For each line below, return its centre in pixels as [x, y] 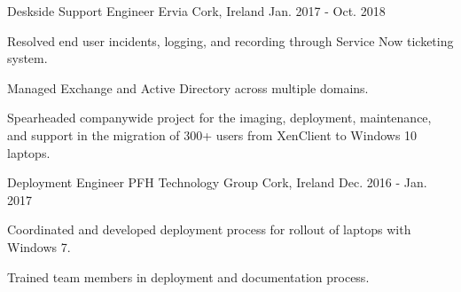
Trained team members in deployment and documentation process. [188, 276]
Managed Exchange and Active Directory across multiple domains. [188, 87]
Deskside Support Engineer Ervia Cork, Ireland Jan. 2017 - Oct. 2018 [196, 11]
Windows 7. [39, 246]
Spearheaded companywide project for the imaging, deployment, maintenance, [219, 118]
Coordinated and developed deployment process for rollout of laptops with [209, 229]
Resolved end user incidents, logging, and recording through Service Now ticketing [230, 40]
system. [27, 58]
